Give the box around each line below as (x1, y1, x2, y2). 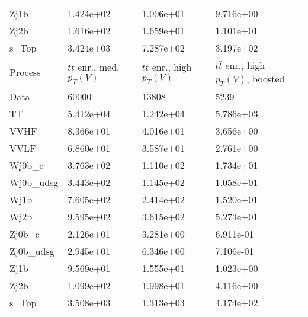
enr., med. (78, 60, 120, 73)
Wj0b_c (9, 158, 44, 172)
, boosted (246, 72, 285, 85)
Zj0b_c (9, 227, 40, 241)
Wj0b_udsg (9, 175, 59, 190)
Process (9, 65, 41, 79)
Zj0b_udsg (9, 244, 54, 258)
